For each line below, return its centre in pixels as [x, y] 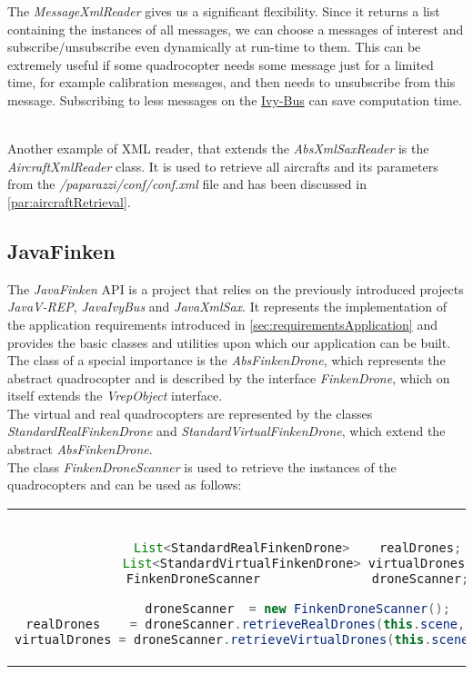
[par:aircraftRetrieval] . [69, 201]
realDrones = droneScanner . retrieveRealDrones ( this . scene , [246, 624]
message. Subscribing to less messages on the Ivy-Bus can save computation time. [235, 99]
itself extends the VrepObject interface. [115, 396]
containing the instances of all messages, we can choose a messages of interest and [236, 29]
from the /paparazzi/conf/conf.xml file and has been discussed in [187, 184]
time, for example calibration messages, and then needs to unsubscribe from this [231, 82]
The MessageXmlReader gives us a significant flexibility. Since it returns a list [224, 11]
